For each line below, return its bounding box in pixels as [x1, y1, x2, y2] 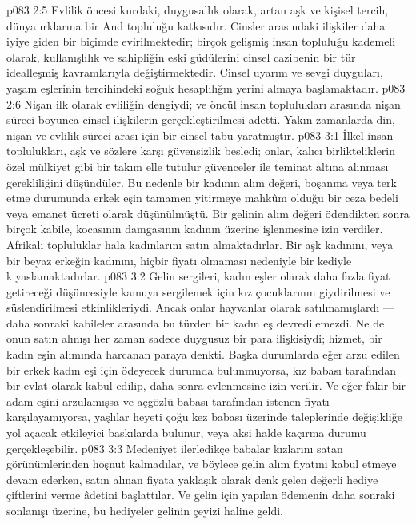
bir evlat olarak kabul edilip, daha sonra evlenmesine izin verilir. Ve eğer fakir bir [6, 377, 406, 394]
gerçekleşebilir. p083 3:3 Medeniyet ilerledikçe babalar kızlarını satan [6, 439, 343, 456]
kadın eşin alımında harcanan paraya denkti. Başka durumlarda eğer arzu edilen [6, 346, 400, 363]
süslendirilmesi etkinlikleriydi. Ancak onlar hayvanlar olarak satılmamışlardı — [6, 299, 394, 316]
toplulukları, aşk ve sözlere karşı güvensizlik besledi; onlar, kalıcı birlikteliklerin [6, 142, 396, 159]
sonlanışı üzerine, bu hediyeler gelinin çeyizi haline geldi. [6, 502, 283, 518]
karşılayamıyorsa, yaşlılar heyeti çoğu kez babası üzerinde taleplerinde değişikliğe [6, 408, 402, 425]
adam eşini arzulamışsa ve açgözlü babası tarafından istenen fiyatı [6, 392, 330, 409]
